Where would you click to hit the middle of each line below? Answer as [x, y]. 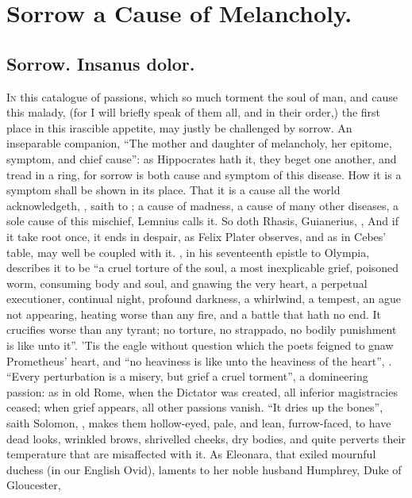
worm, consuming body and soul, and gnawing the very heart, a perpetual [187, 283]
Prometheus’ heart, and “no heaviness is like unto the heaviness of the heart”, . [199, 360]
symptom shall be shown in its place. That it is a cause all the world [173, 190]
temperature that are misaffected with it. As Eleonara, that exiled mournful [191, 454]
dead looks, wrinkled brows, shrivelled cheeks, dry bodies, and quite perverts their [206, 438]
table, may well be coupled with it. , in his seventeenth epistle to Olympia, [188, 252]
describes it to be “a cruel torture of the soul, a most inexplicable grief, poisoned [203, 268]
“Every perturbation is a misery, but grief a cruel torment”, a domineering [187, 376]
